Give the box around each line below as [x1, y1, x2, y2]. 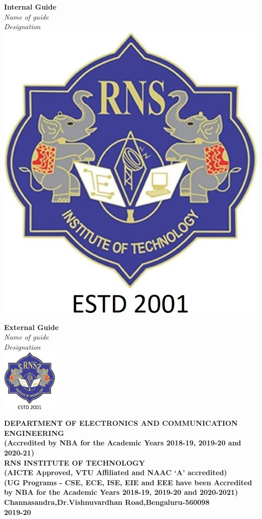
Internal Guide [4, 2, 56, 12]
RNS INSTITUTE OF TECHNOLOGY [4, 457, 145, 468]
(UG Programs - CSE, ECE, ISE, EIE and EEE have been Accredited [4, 477, 252, 487]
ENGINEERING [4, 427, 64, 438]
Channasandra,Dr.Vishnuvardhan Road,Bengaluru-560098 [4, 497, 210, 507]
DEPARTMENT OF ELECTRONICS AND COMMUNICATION [4, 418, 238, 428]
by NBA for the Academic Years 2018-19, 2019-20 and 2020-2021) [4, 487, 238, 497]
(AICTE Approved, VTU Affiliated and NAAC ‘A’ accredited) [4, 467, 227, 478]
